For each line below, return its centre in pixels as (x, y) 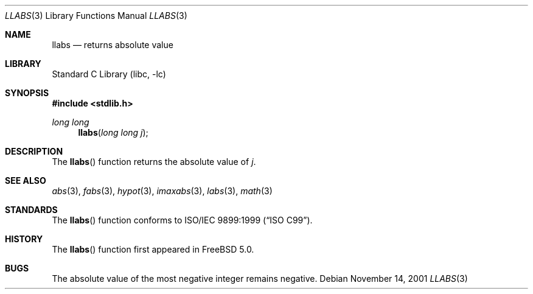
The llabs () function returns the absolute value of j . (154, 162)
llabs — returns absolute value (113, 45)
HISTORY (24, 239)
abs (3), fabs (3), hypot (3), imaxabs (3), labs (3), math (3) (162, 191)
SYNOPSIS (27, 93)
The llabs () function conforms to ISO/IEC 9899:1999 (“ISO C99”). (182, 220)
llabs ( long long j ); (113, 132)
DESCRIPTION (34, 151)
